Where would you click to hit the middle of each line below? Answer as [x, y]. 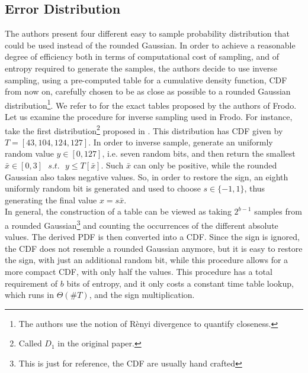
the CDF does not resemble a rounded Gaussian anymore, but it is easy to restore [154, 248]
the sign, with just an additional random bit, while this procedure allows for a [147, 260]
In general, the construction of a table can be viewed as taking [118, 211]
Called [30, 343]
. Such [112, 165]
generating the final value [51, 200]
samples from [278, 211]
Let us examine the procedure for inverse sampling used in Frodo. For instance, [149, 117]
